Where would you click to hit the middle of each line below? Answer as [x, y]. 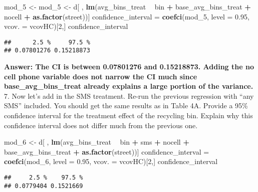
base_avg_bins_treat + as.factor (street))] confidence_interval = [107, 151]
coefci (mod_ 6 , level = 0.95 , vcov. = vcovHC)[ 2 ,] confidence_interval [111, 161]
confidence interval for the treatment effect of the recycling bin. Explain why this [128, 115]
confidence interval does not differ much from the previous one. [101, 125]
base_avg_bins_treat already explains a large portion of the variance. [129, 86]
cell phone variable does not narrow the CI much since [101, 76]
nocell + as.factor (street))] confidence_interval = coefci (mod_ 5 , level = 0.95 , [127, 16]
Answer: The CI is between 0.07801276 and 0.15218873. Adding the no [129, 67]
